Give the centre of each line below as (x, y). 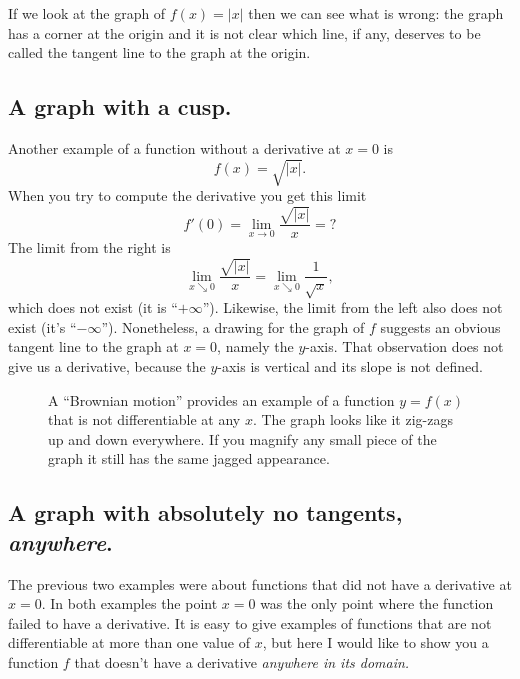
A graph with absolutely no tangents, (205, 512)
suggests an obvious (440, 326)
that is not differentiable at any (144, 419)
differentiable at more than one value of (129, 642)
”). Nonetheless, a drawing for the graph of (233, 326)
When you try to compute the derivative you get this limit (187, 195)
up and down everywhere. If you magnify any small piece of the (242, 438)
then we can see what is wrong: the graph (376, 13)
